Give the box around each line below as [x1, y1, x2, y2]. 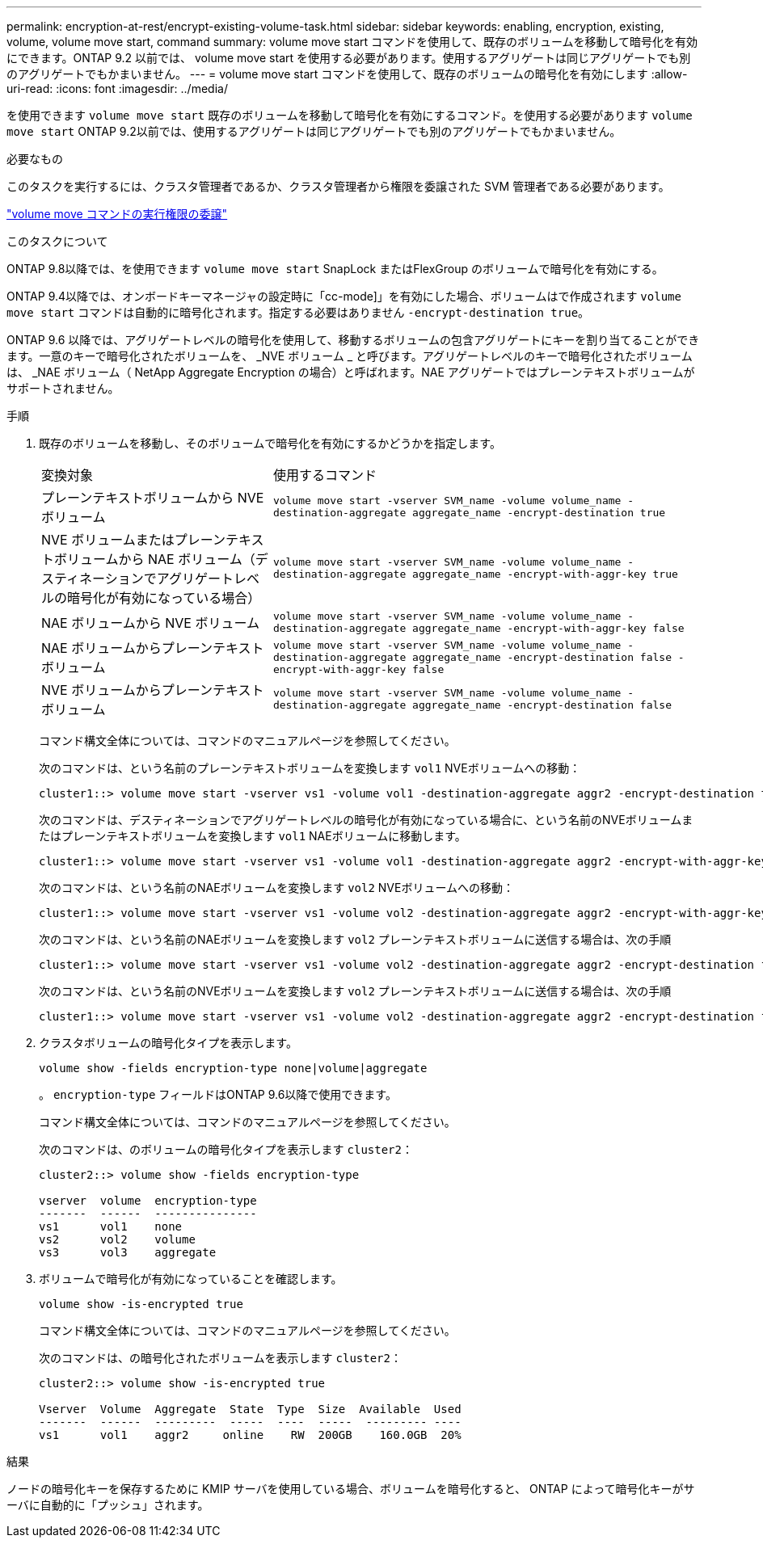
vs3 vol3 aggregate [39, 1246, 217, 1259]
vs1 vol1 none [39, 1220, 183, 1233]
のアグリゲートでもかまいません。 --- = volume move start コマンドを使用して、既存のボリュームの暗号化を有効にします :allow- [6, 67, 688, 81]
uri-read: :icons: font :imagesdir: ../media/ [6, 82, 228, 95]
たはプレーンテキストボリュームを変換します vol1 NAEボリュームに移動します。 [39, 829, 466, 843]
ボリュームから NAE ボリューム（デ [54, 551, 268, 567]
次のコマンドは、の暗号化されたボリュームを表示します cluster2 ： [39, 1351, 402, 1365]
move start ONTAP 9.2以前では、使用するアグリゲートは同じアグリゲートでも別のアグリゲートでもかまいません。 [6, 124, 622, 138]
